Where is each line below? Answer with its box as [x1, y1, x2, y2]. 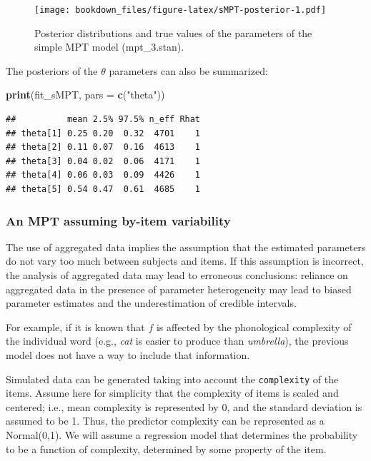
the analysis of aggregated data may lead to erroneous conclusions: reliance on [6, 268, 348, 282]
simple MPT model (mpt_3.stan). [34, 39, 184, 54]
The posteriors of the [6, 63, 98, 78]
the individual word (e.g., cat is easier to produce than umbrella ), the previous [6, 333, 349, 348]
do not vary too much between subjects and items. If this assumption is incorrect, [6, 253, 364, 268]
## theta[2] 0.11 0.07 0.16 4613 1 [6, 142, 201, 153]
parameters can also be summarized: [109, 63, 268, 78]
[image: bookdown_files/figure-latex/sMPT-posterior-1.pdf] [34, 5, 327, 15]
